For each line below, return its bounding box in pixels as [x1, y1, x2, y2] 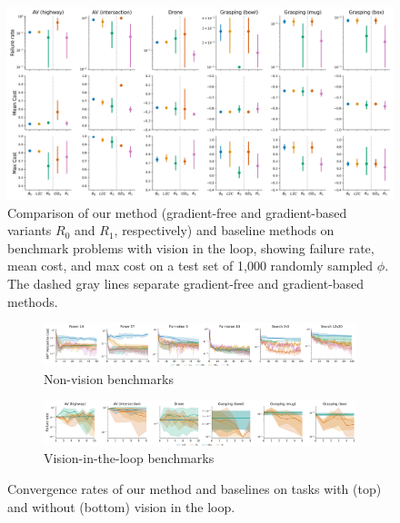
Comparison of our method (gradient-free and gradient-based [7, 202, 347, 222]
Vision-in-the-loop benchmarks [44, 449, 215, 468]
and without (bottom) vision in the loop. [7, 497, 235, 516]
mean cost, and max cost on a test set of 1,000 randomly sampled [7, 256, 374, 275]
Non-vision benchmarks [44, 369, 174, 388]
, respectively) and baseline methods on [114, 221, 335, 240]
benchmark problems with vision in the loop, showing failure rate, [7, 238, 375, 257]
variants [7, 221, 52, 240]
